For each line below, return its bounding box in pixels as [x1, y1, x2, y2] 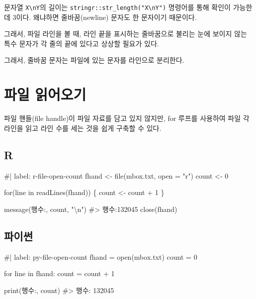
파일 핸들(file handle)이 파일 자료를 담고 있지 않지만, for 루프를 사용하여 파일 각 [4, 113, 250, 123]
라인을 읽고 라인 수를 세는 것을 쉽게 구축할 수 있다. [4, 122, 162, 133]
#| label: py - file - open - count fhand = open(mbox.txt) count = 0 [4, 251, 197, 262]
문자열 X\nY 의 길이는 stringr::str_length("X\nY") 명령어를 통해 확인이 [4, 2, 231, 12]
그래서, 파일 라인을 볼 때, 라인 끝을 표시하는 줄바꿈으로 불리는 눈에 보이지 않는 [4, 28, 247, 39]
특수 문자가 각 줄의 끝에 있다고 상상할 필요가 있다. [4, 38, 159, 48]
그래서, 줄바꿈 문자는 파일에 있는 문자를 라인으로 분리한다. [4, 55, 184, 65]
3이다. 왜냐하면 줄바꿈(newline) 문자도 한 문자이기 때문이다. [12, 11, 197, 22]
